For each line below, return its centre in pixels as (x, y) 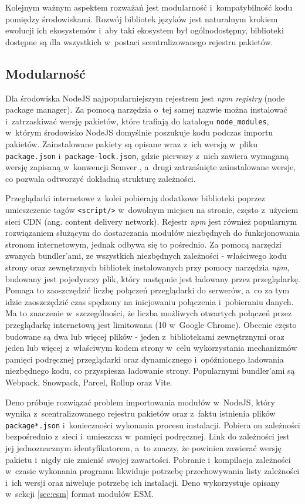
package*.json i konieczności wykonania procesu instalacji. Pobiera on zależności (153, 424)
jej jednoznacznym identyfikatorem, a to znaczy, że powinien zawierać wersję (143, 448)
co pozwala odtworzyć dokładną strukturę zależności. (101, 178)
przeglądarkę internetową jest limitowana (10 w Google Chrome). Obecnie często (151, 325)
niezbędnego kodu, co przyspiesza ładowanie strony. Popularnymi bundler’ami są (150, 371)
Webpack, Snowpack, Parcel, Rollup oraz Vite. (89, 382)
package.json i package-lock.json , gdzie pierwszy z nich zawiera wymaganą (147, 155)
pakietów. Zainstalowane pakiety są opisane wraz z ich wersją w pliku (132, 144)
